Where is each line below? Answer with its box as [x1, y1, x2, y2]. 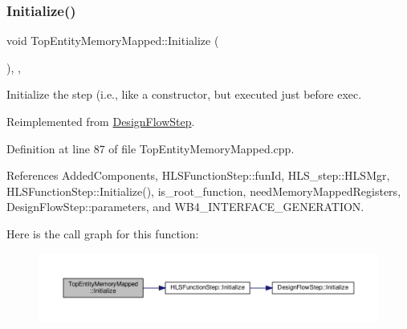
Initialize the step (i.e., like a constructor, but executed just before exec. [6, 86, 362, 103]
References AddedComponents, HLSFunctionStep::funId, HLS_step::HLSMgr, [6, 167, 390, 184]
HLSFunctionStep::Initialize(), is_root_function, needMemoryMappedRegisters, [6, 182, 401, 199]
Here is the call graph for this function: [6, 225, 199, 242]
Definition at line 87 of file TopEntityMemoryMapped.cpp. [6, 140, 295, 156]
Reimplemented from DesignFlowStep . [6, 113, 195, 129]
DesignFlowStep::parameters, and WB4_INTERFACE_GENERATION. [6, 198, 364, 215]
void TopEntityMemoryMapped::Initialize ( [6, 32, 219, 49]
